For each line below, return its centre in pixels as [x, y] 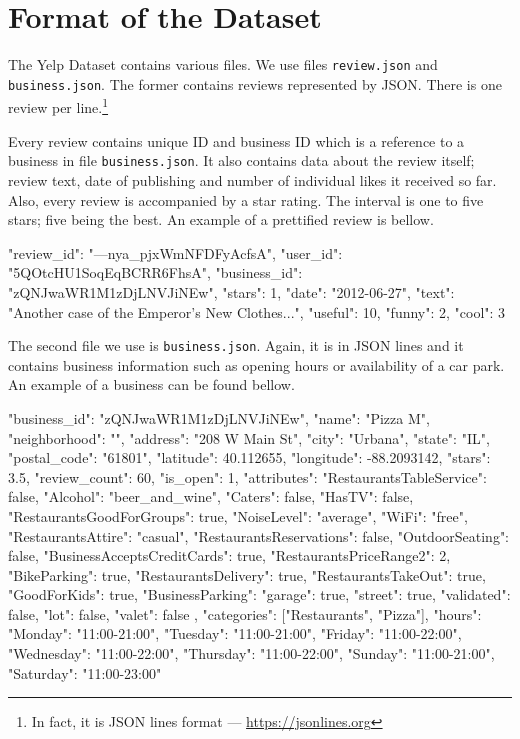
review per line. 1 [58, 106]
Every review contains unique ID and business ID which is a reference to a [236, 140]
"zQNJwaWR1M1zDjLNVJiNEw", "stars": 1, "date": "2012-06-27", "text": [231, 291]
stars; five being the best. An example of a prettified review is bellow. [221, 219]
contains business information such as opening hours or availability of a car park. [256, 364]
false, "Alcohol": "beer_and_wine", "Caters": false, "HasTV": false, [211, 496]
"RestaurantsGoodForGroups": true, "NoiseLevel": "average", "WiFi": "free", [238, 515]
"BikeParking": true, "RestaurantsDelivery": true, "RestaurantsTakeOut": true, [247, 574]
